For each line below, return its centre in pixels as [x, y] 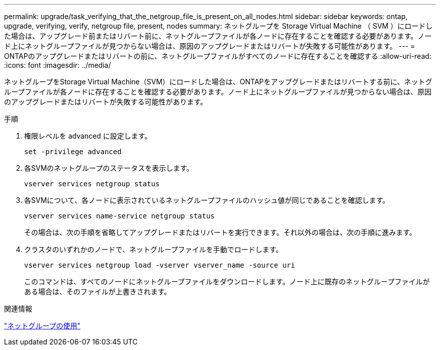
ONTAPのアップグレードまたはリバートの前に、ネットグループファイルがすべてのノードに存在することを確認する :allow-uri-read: [218, 56]
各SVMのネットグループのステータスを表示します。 [109, 168]
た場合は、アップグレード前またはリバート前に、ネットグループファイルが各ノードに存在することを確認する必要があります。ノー [218, 36]
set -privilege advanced [73, 152]
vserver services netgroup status [92, 184]
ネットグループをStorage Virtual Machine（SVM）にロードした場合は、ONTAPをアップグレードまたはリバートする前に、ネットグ [218, 82]
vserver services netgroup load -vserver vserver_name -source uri [160, 265]
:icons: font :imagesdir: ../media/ [58, 65]
